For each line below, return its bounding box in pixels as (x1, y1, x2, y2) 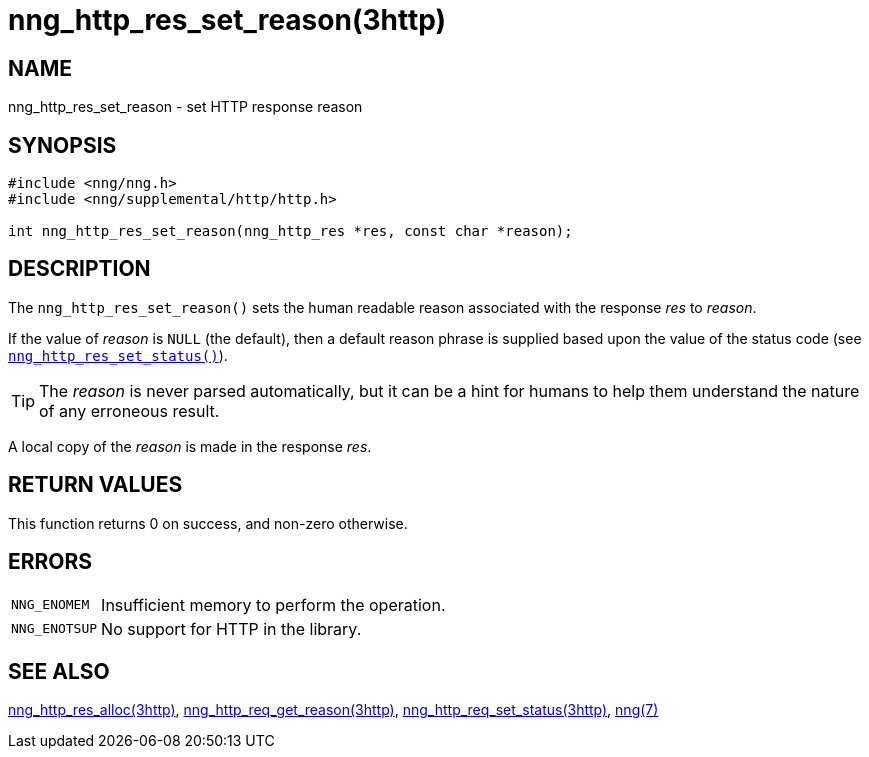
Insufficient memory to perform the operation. (101, 594, 446, 615)
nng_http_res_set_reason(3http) (8, 3, 447, 37)
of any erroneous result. (39, 400, 220, 421)
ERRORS (8, 549, 93, 575)
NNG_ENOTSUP (11, 621, 98, 637)
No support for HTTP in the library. (101, 618, 362, 639)
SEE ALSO (8, 658, 110, 684)
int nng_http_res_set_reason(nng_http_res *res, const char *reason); (8, 223, 573, 240)
